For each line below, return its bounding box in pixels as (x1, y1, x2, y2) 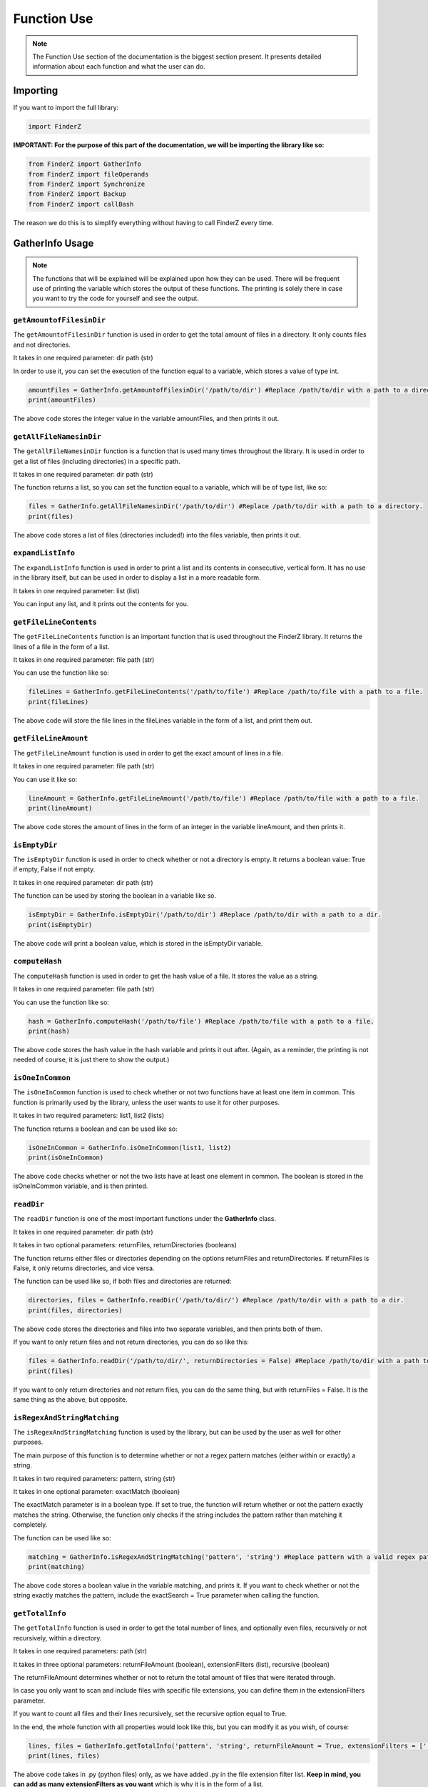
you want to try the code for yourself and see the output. (32, 294, 199, 303)
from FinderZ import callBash (28, 200, 134, 208)
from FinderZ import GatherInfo (28, 160, 142, 168)
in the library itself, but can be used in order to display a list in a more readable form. (13, 573, 261, 582)
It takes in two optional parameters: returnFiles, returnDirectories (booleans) (13, 1241, 237, 1249)
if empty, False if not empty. (13, 865, 96, 873)
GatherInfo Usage (13, 237, 94, 249)
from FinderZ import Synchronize (28, 179, 146, 188)
